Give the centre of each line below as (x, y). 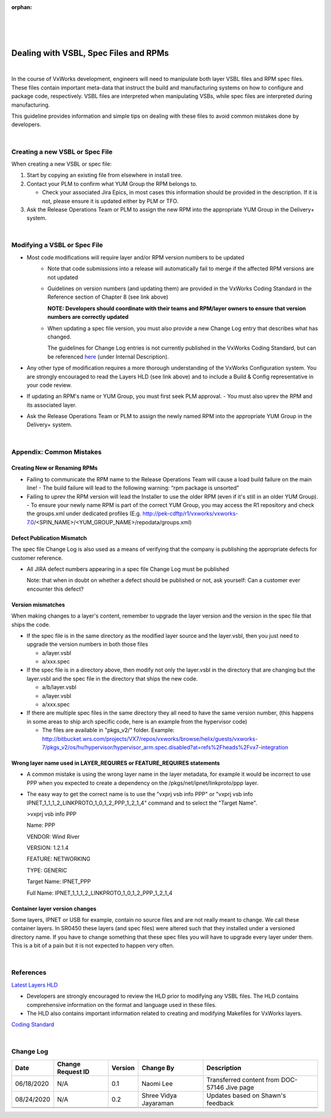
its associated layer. (51, 405)
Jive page (240, 1087)
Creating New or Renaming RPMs (55, 468)
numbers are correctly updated (88, 317)
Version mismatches (38, 605)
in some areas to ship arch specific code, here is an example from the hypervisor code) (137, 721)
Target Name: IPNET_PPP (59, 882)
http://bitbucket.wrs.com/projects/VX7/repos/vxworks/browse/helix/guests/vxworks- (150, 738)
